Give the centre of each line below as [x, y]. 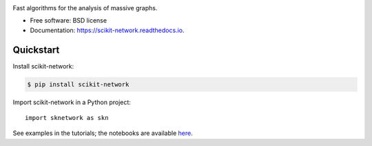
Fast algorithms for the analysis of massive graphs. [85, 8]
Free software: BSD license [68, 21]
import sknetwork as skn [67, 118]
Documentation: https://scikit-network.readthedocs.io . [107, 30]
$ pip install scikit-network [78, 84]
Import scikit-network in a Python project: [72, 102]
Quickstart [36, 50]
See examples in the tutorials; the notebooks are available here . [103, 133]
